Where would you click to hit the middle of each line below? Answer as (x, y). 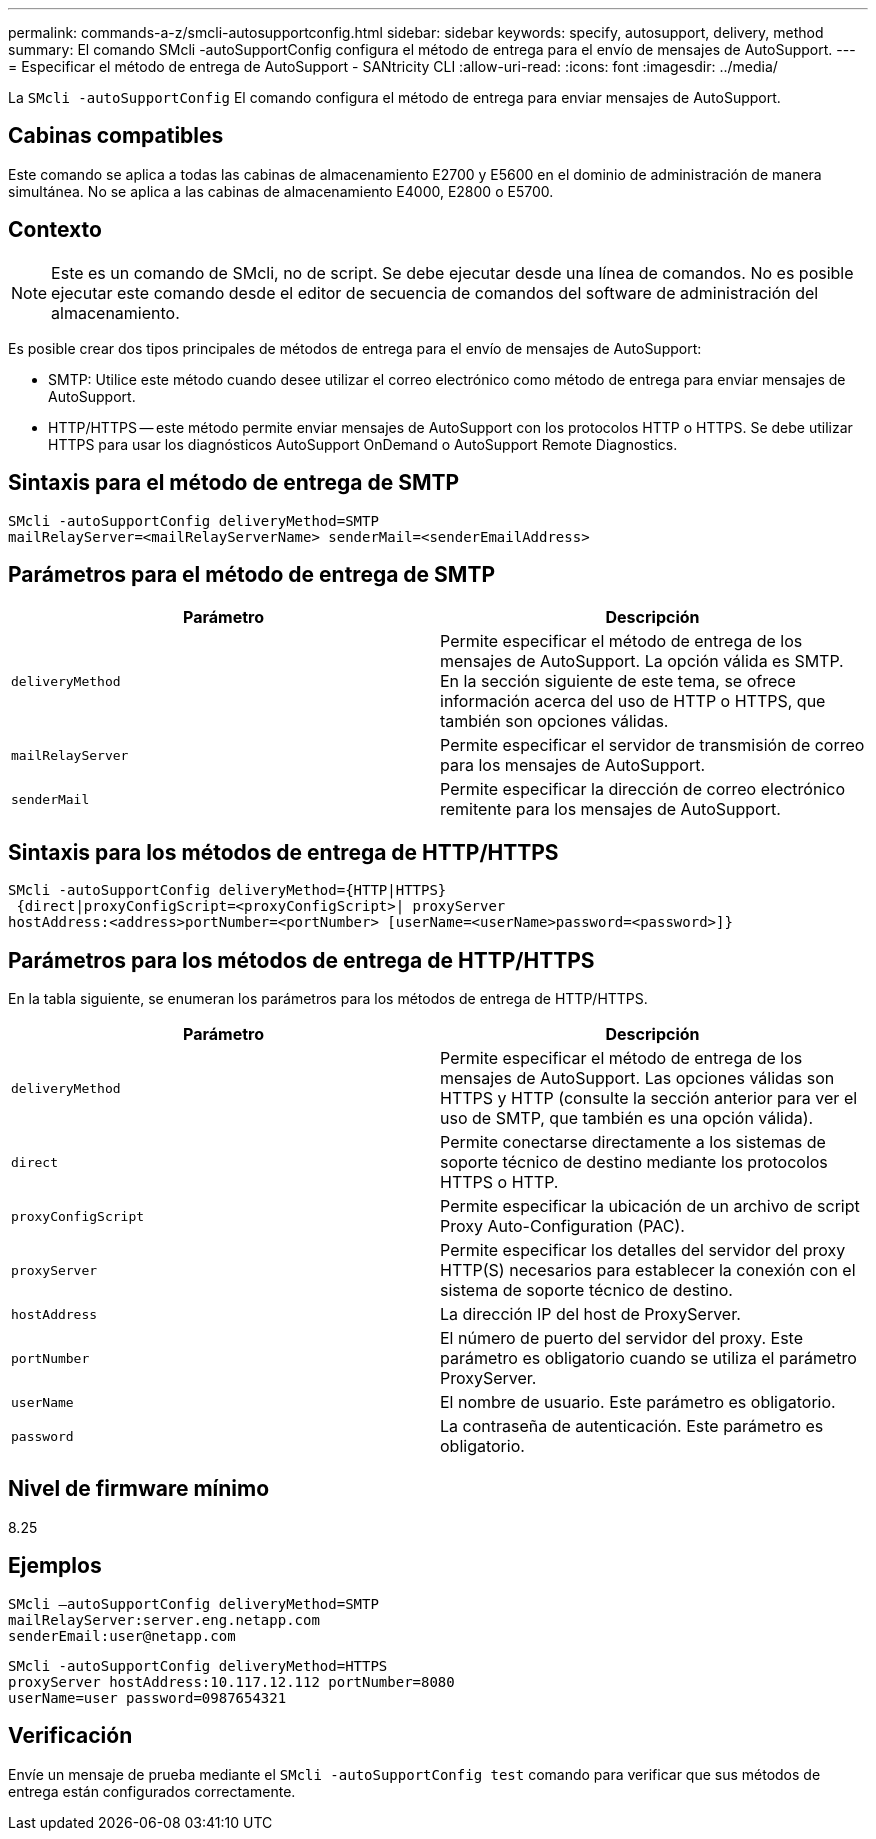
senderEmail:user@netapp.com (122, 1635)
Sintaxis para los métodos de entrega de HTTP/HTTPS (283, 852)
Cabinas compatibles (116, 136)
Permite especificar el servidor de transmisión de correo (652, 745)
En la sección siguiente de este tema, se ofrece (618, 681)
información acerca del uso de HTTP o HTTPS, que (633, 701)
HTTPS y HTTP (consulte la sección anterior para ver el (649, 1098)
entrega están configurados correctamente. (152, 1791)
